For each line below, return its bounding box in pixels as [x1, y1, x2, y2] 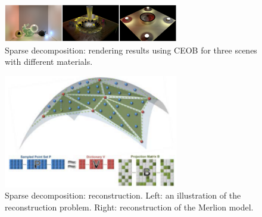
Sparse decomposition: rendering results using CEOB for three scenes [5, 43, 257, 56]
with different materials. [5, 55, 93, 68]
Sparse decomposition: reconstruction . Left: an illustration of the [5, 189, 241, 202]
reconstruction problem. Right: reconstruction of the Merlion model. [5, 200, 254, 213]
